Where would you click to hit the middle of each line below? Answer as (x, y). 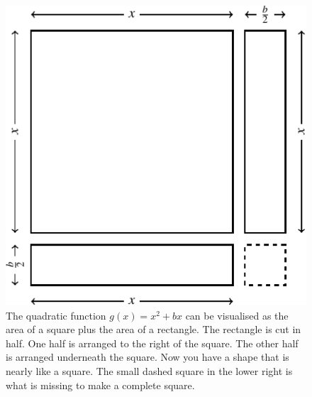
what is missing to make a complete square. (100, 385)
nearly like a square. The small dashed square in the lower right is (149, 371)
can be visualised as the (237, 315)
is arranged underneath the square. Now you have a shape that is (147, 357)
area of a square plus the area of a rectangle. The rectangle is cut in (154, 329)
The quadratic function (56, 315)
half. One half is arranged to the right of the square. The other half (152, 343)
